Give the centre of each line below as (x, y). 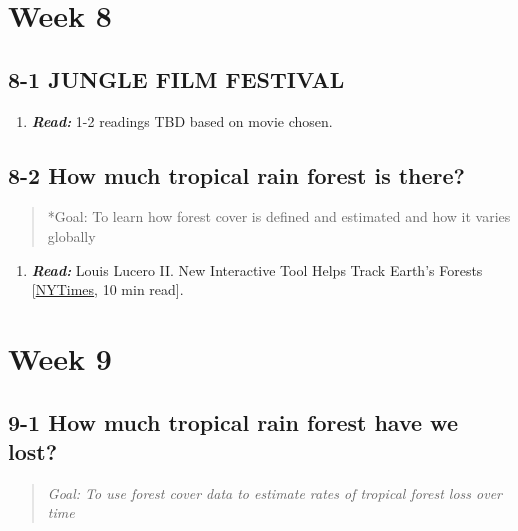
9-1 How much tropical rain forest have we (233, 421)
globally (71, 235)
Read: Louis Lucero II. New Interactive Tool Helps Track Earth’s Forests (257, 269)
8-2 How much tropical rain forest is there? (237, 174)
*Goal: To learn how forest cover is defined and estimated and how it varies (279, 216)
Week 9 (60, 357)
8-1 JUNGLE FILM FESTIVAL (176, 78)
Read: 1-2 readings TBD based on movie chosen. (182, 120)
